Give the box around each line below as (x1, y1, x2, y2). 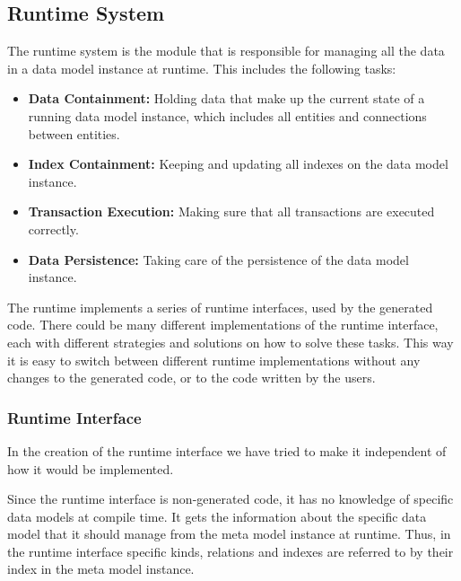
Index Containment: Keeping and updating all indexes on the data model (28, 154, 448, 173)
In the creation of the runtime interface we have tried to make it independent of (7, 441, 447, 460)
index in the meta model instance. (7, 559, 195, 578)
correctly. (28, 219, 79, 238)
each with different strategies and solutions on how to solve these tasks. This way (7, 332, 454, 351)
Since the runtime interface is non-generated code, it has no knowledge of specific (7, 489, 454, 508)
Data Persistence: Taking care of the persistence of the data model (28, 250, 409, 268)
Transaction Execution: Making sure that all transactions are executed (28, 202, 435, 221)
